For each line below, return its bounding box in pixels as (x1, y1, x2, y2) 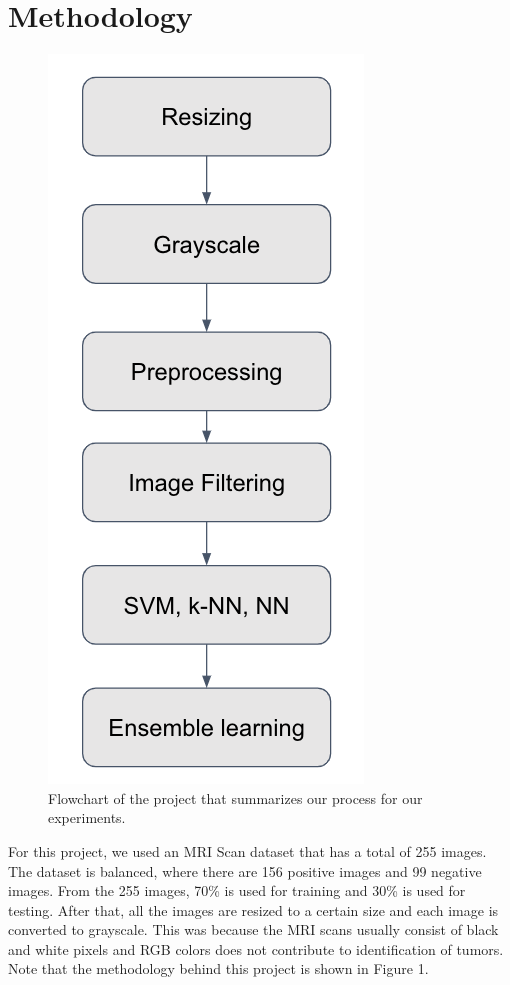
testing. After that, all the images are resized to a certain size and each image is (8, 899, 499, 920)
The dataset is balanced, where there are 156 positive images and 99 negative (8, 860, 482, 881)
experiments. (48, 807, 126, 828)
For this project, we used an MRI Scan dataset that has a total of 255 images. (8, 840, 487, 861)
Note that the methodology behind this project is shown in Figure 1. (8, 958, 429, 979)
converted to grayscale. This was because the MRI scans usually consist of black (8, 919, 499, 940)
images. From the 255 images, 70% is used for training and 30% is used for (8, 880, 466, 901)
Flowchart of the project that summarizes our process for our (48, 787, 423, 808)
